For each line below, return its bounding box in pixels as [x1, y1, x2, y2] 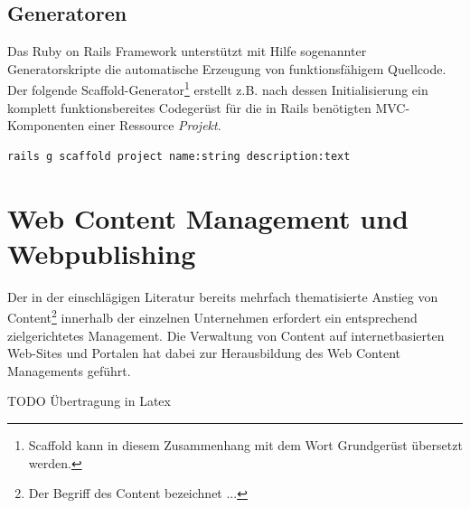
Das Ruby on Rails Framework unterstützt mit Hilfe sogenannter [7, 42, 367, 61]
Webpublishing [7, 234, 196, 271]
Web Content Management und [7, 199, 409, 236]
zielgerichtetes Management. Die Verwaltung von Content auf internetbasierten [7, 325, 445, 344]
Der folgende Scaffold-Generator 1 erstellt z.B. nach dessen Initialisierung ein [7, 78, 428, 99]
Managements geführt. [7, 361, 131, 380]
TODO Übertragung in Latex [7, 391, 171, 410]
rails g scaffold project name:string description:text [7, 149, 351, 163]
